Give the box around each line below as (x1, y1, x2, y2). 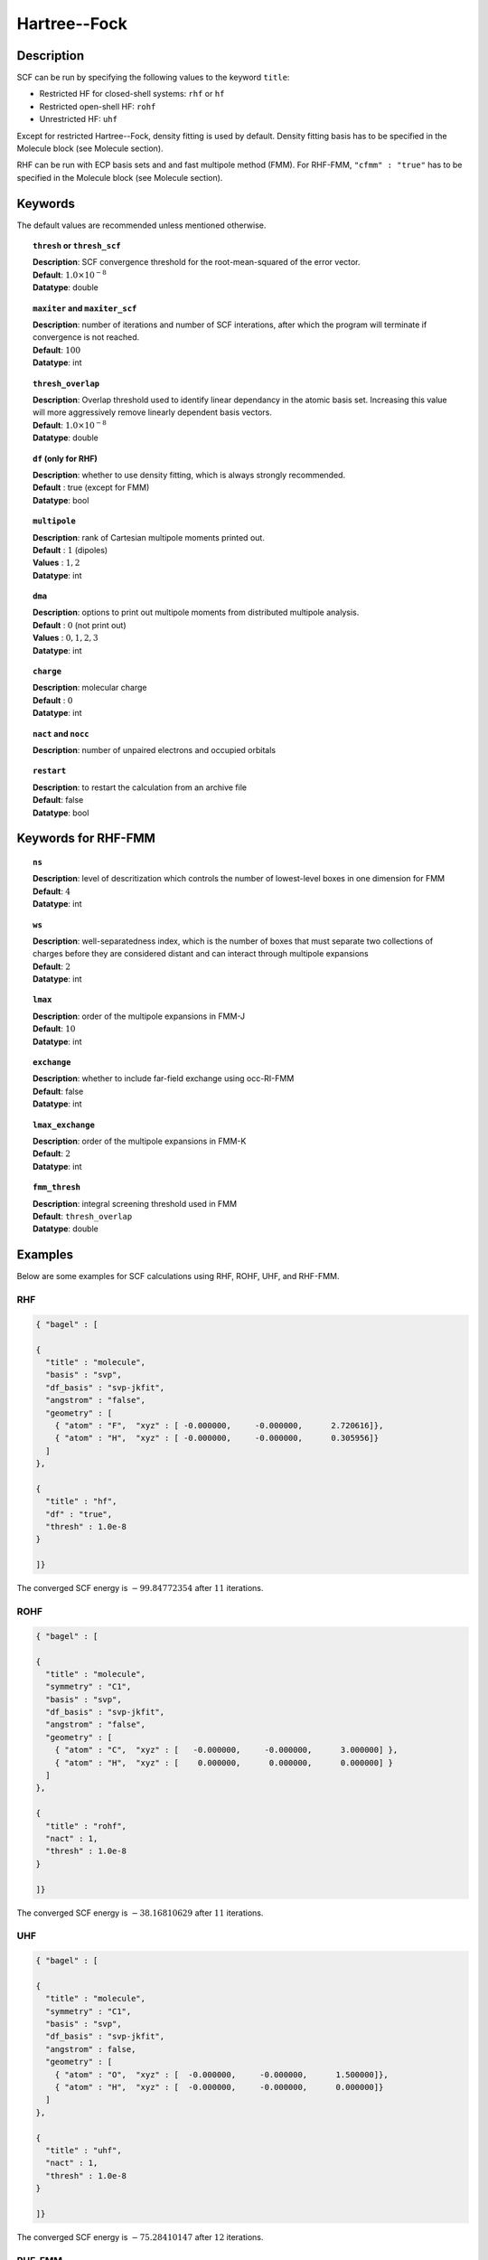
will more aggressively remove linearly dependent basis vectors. (33, 407, 273, 418)
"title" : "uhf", (45, 2145, 122, 2155)
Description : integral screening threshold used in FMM (33, 1198, 238, 1209)
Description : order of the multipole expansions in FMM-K (33, 1135, 247, 1146)
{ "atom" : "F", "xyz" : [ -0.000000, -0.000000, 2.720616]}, (54, 1420, 384, 1430)
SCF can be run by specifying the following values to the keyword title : (16, 72, 290, 83)
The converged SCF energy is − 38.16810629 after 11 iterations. (16, 1907, 264, 1918)
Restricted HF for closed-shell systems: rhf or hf (39, 89, 225, 99)
